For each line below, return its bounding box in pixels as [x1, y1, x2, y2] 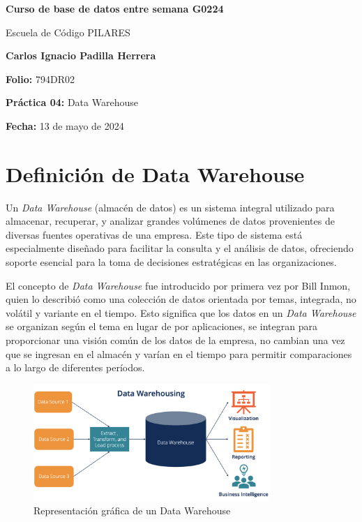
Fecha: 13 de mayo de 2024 [6, 118, 124, 133]
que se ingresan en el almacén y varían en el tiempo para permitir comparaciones [6, 346, 352, 361]
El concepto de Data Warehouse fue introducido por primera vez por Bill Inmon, [6, 278, 351, 292]
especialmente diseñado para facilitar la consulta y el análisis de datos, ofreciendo [6, 241, 354, 255]
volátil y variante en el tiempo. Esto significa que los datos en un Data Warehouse [6, 305, 356, 320]
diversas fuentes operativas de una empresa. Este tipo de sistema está [6, 227, 303, 241]
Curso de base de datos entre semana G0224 [6, 1, 224, 15]
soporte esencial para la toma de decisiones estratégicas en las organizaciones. [6, 255, 337, 269]
